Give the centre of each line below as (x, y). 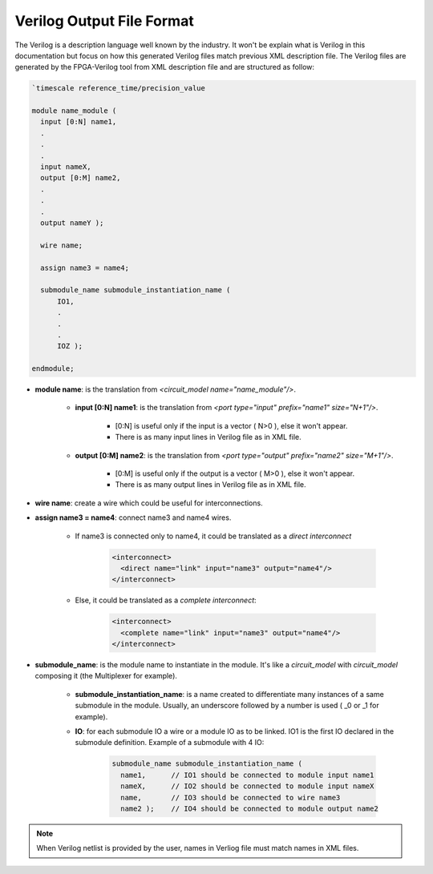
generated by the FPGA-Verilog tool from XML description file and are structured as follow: (165, 67)
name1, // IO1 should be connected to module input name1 (247, 775)
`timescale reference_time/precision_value (119, 89)
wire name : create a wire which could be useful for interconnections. (149, 503)
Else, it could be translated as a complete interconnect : (166, 600)
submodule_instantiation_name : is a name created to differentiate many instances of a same (229, 694)
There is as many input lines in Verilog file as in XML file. (208, 437)
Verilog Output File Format (104, 21)
